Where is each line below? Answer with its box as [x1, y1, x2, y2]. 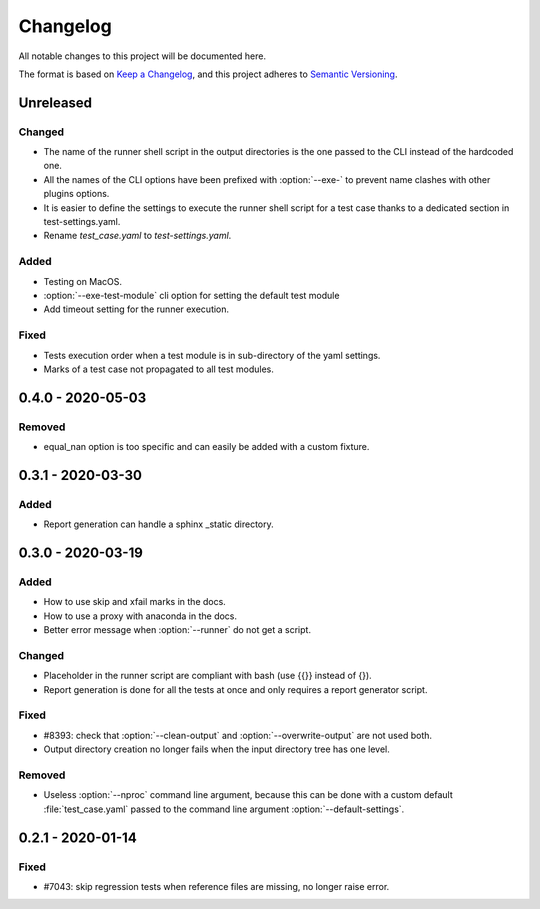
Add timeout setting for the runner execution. [43, 303, 230, 315]
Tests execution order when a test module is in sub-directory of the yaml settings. [43, 349, 381, 361]
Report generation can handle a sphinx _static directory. [43, 518, 274, 530]
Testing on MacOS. [43, 275, 123, 287]
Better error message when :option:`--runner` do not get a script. [43, 624, 312, 636]
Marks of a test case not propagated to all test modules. [43, 363, 274, 375]
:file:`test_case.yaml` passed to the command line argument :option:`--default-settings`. [43, 803, 405, 815]
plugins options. [43, 188, 110, 200]
